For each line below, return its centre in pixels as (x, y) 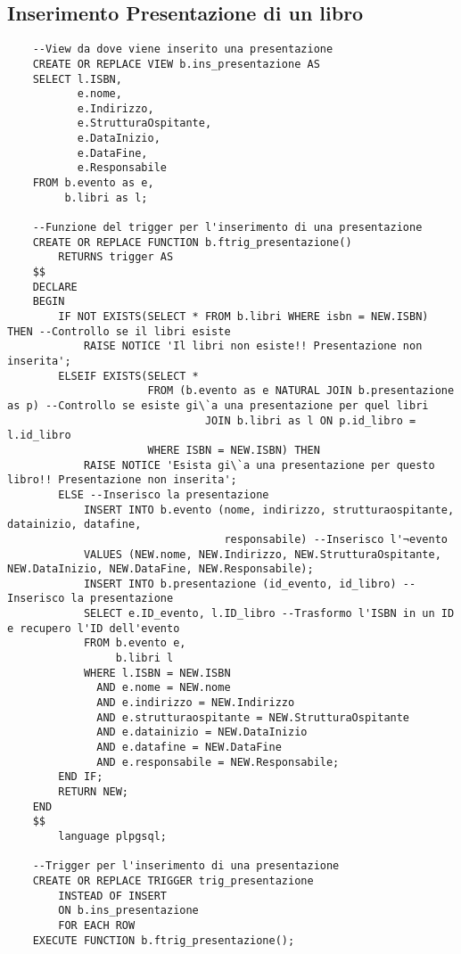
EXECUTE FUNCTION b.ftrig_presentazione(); (164, 940)
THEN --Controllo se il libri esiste (119, 331)
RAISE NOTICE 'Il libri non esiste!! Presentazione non (253, 346)
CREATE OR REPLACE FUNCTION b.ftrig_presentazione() (192, 242)
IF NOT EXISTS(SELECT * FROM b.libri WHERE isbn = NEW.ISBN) (243, 317)
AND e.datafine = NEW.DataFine (189, 748)
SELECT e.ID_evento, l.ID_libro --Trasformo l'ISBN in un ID (269, 614)
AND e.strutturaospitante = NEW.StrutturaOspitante (253, 717)
